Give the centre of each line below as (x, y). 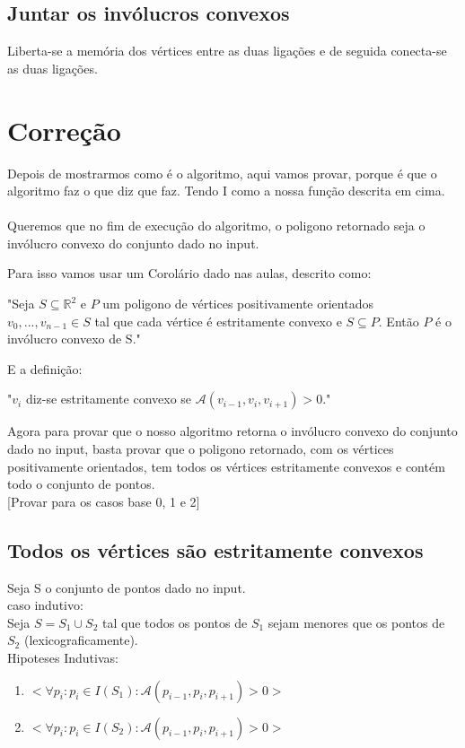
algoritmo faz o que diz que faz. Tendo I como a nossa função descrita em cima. (226, 191)
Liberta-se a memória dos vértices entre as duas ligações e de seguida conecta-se (227, 51)
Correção (64, 130)
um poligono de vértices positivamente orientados (238, 304)
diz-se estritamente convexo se (109, 399)
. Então (399, 321)
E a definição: (45, 368)
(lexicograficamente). (81, 640)
